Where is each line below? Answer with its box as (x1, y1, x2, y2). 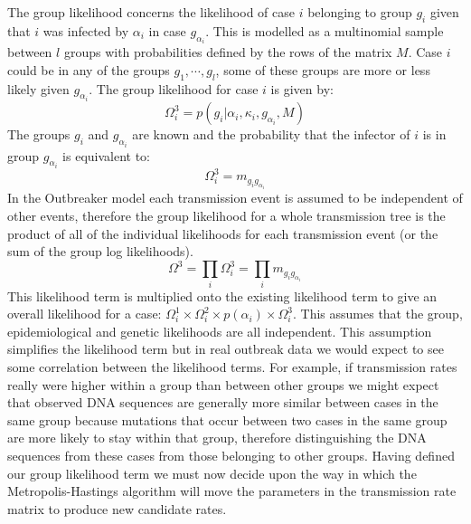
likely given (7, 79, 70, 98)
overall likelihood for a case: (7, 304, 162, 323)
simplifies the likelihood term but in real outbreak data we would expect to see (7, 339, 444, 358)
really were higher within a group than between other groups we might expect (7, 375, 439, 394)
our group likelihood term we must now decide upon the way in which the (7, 463, 417, 482)
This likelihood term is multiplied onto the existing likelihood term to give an (7, 286, 438, 305)
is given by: (270, 79, 334, 98)
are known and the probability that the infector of (132, 125, 410, 144)
